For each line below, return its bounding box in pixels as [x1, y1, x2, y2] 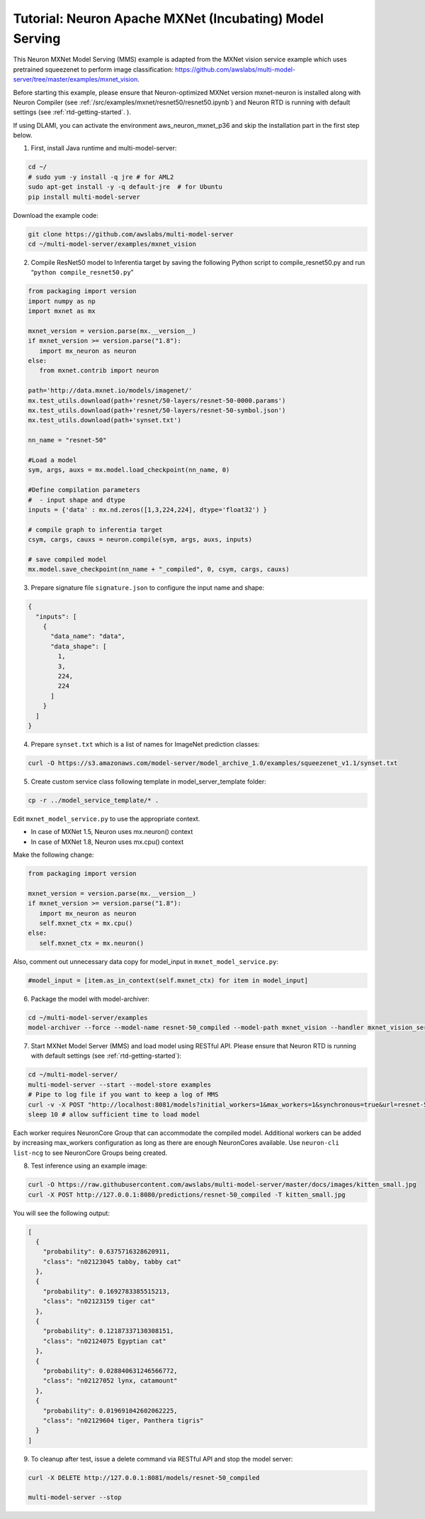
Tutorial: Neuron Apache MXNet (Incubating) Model [13, 11, 324, 26]
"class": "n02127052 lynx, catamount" [42, 1377, 178, 1385]
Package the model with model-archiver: [30, 994, 150, 1003]
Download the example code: [13, 211, 99, 219]
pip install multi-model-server [28, 192, 141, 201]
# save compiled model [28, 555, 107, 564]
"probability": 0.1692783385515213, [42, 1287, 170, 1295]
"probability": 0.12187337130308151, [42, 1327, 174, 1335]
